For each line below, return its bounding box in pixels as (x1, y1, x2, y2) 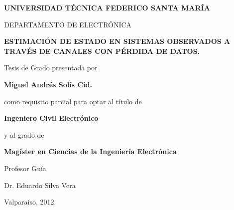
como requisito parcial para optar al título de (4, 96, 142, 106)
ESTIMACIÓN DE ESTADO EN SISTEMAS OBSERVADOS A (4, 36, 231, 46)
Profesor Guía (4, 163, 46, 173)
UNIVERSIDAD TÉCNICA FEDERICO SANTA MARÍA (4, 2, 210, 12)
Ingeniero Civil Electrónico (4, 113, 99, 123)
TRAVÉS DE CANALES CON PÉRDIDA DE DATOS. (4, 45, 200, 56)
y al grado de (4, 129, 44, 140)
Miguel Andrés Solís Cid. (4, 79, 92, 89)
